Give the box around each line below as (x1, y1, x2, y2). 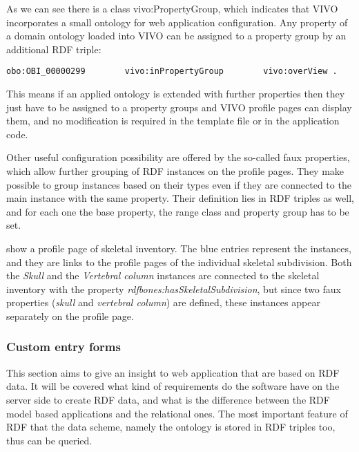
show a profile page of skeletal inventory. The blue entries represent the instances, (6, 241, 351, 255)
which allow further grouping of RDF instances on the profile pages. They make (6, 164, 345, 178)
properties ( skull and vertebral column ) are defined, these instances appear (6, 295, 320, 310)
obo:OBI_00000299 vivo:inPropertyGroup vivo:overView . (6, 66, 338, 77)
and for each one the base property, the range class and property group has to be (6, 204, 349, 218)
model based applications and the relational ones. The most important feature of (6, 406, 348, 420)
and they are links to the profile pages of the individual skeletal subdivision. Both (6, 254, 352, 269)
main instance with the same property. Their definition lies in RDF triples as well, (6, 191, 354, 205)
